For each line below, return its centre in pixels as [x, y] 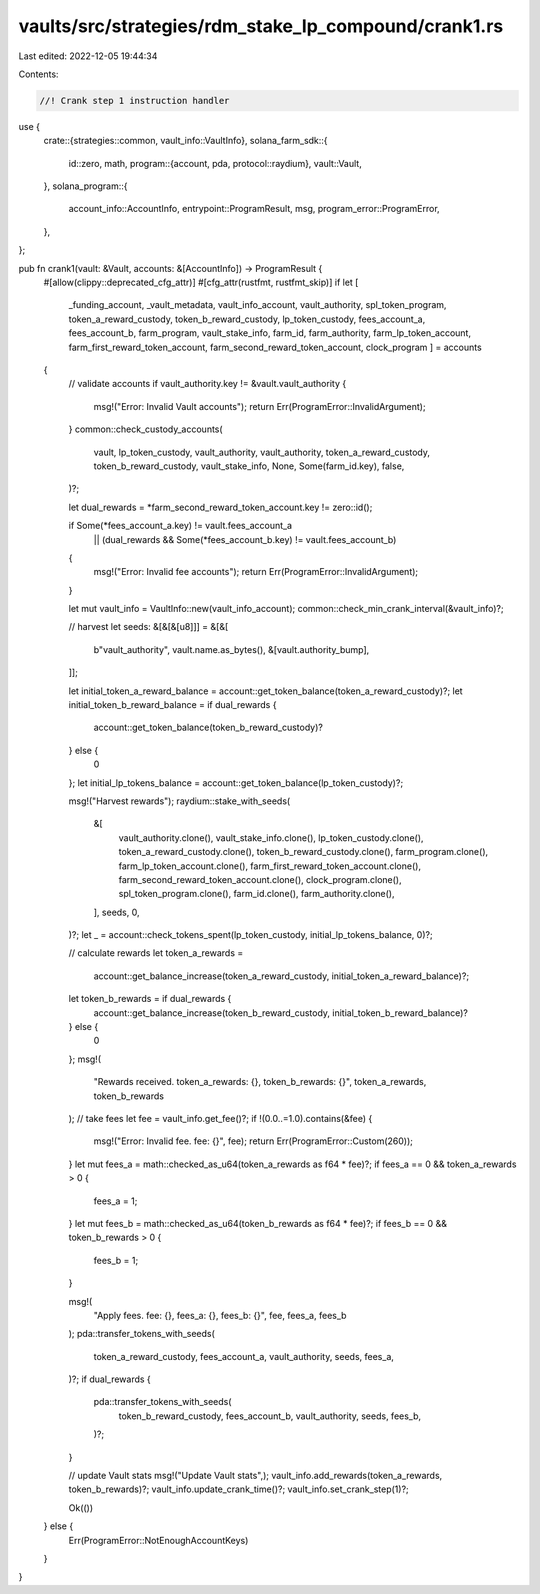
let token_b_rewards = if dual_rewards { [150, 999]
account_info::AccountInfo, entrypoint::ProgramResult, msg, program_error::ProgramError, [254, 209]
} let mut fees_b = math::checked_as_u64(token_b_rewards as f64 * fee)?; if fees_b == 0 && [257, 1223]
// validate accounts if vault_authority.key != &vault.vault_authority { [207, 384]
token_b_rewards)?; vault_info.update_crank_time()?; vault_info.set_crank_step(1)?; [238, 1489]
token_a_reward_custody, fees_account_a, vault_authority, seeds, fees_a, [244, 1356]
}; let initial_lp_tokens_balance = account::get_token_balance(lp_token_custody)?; [236, 782]
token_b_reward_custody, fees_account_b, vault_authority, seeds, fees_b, [270, 1416]
